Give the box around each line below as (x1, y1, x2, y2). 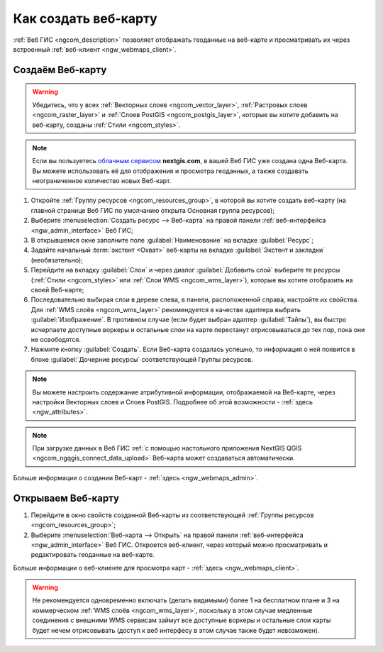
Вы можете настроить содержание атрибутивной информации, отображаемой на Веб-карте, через (32, 387, 335, 397)
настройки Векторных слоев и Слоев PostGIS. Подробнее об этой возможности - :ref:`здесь (32, 397, 313, 406)
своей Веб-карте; (30, 285, 84, 294)
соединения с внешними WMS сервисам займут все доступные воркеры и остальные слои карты (32, 616, 331, 624)
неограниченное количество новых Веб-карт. (32, 177, 172, 185)
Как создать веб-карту (13, 11, 157, 26)
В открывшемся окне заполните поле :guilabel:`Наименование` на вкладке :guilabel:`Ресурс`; (30, 236, 314, 245)
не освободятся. (30, 335, 82, 343)
